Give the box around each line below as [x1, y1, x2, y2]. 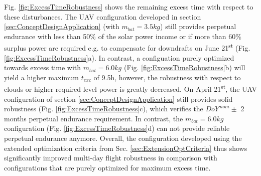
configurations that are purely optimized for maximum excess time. [4, 162, 211, 172]
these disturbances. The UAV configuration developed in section [4, 11, 201, 22]
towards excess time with [4, 62, 81, 73]
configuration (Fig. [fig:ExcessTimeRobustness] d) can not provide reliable [4, 123, 230, 133]
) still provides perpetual [160, 21, 236, 32]
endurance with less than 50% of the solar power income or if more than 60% [4, 31, 241, 41]
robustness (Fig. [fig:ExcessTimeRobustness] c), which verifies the [4, 103, 203, 114]
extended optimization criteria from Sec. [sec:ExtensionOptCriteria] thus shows [4, 142, 247, 153]
